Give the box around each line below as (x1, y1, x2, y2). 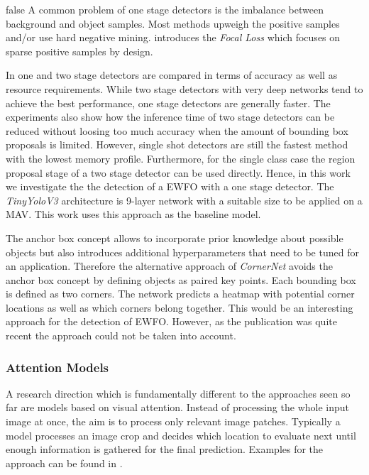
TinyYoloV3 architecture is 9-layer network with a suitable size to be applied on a (6, 192, 363, 207)
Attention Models (6, 358, 109, 376)
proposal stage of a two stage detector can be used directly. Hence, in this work (6, 165, 351, 180)
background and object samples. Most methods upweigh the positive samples (6, 16, 340, 31)
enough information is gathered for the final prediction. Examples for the (6, 442, 324, 457)
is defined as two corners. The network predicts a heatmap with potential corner (6, 286, 355, 301)
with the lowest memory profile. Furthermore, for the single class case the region (6, 151, 356, 165)
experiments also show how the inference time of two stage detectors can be (6, 109, 335, 124)
